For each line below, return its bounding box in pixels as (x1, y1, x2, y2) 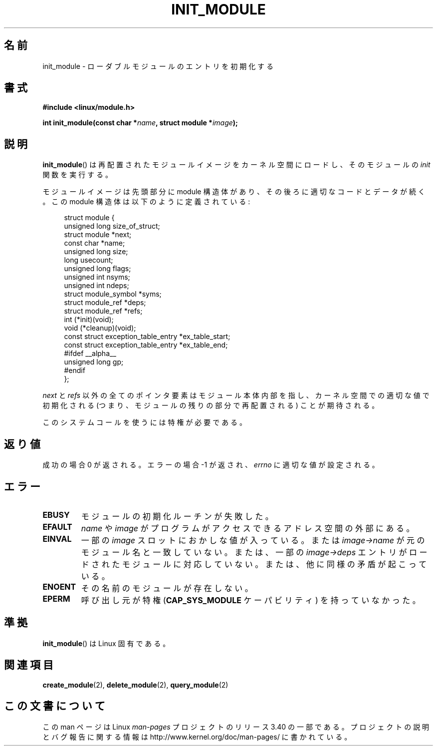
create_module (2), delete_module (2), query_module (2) (42, 680, 228, 689)
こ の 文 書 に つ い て (4, 700, 105, 713)
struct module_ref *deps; (64, 298, 146, 307)
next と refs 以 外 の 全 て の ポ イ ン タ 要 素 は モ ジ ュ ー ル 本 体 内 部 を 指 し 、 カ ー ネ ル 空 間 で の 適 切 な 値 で (42, 391, 430, 400)
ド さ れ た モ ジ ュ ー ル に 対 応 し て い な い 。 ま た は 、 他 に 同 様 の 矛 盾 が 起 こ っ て (81, 559, 427, 569)
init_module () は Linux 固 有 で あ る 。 (42, 639, 170, 648)
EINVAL (42, 533, 72, 544)
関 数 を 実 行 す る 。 (42, 170, 112, 179)
